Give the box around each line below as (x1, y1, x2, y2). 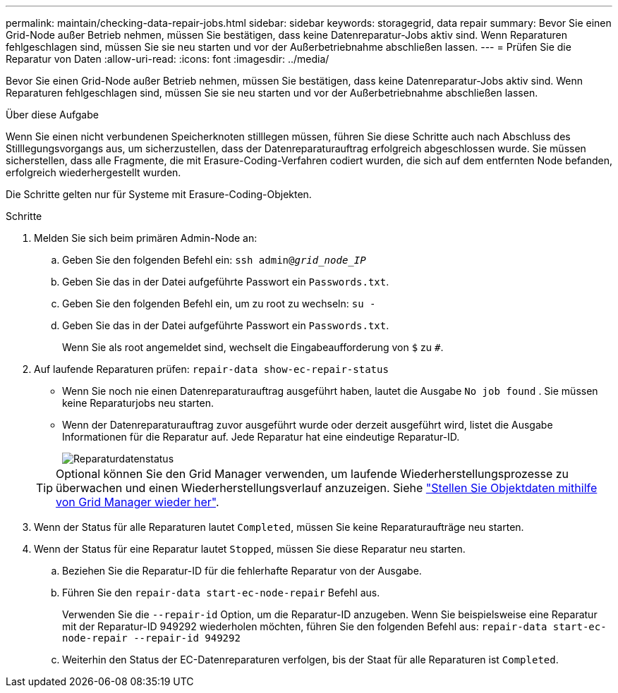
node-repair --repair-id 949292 (62, 632, 241, 644)
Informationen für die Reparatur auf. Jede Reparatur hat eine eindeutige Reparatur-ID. (62, 431, 460, 443)
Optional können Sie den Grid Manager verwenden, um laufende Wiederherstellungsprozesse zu (56, 467, 569, 481)
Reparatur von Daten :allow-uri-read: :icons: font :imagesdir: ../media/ (6, 53, 329, 65)
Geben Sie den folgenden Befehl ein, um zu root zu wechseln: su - (62, 298, 376, 309)
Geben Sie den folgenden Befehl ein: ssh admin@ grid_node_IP (62, 254, 366, 266)
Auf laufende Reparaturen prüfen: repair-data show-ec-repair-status (34, 363, 389, 375)
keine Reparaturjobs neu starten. (62, 397, 214, 409)
